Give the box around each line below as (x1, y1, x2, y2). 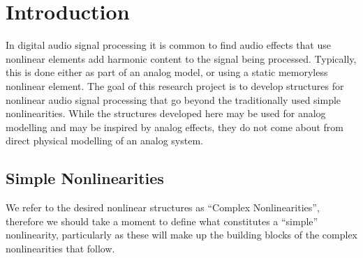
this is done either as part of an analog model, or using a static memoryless (6, 65, 328, 79)
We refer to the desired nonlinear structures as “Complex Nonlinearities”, (6, 200, 320, 215)
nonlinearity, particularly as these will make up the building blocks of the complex (6, 227, 357, 242)
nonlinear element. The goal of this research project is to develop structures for (6, 78, 344, 93)
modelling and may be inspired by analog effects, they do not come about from (6, 119, 344, 134)
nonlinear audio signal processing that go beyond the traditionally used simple (6, 92, 341, 107)
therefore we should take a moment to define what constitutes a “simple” (6, 213, 318, 228)
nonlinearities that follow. (6, 241, 115, 255)
